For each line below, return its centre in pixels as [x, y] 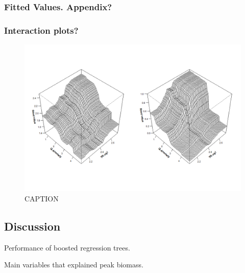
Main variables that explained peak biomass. [74, 265]
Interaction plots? [41, 30]
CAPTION [42, 199]
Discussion [32, 226]
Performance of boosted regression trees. [67, 247]
